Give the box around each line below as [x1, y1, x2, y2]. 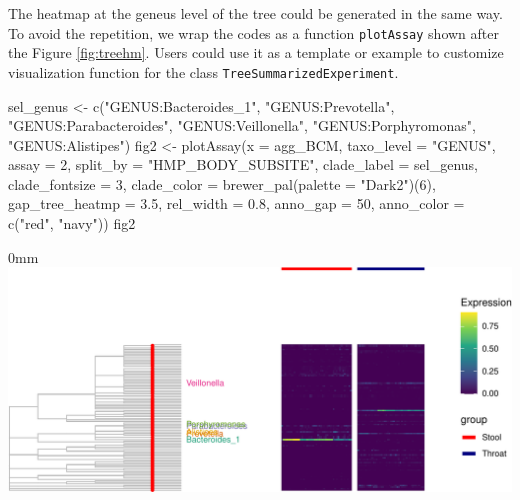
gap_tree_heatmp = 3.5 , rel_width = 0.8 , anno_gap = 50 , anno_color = [8, 193, 465, 214]
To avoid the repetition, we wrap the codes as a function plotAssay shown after [8, 22, 499, 43]
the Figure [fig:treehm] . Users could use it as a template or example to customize [8, 42, 504, 63]
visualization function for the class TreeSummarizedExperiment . [8, 61, 399, 82]
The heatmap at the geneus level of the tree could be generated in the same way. [8, 3, 503, 23]
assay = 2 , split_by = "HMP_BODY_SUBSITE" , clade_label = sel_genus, [8, 154, 479, 175]
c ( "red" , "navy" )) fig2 [8, 213, 136, 234]
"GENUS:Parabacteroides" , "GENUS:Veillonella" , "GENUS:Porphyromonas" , [8, 115, 476, 136]
